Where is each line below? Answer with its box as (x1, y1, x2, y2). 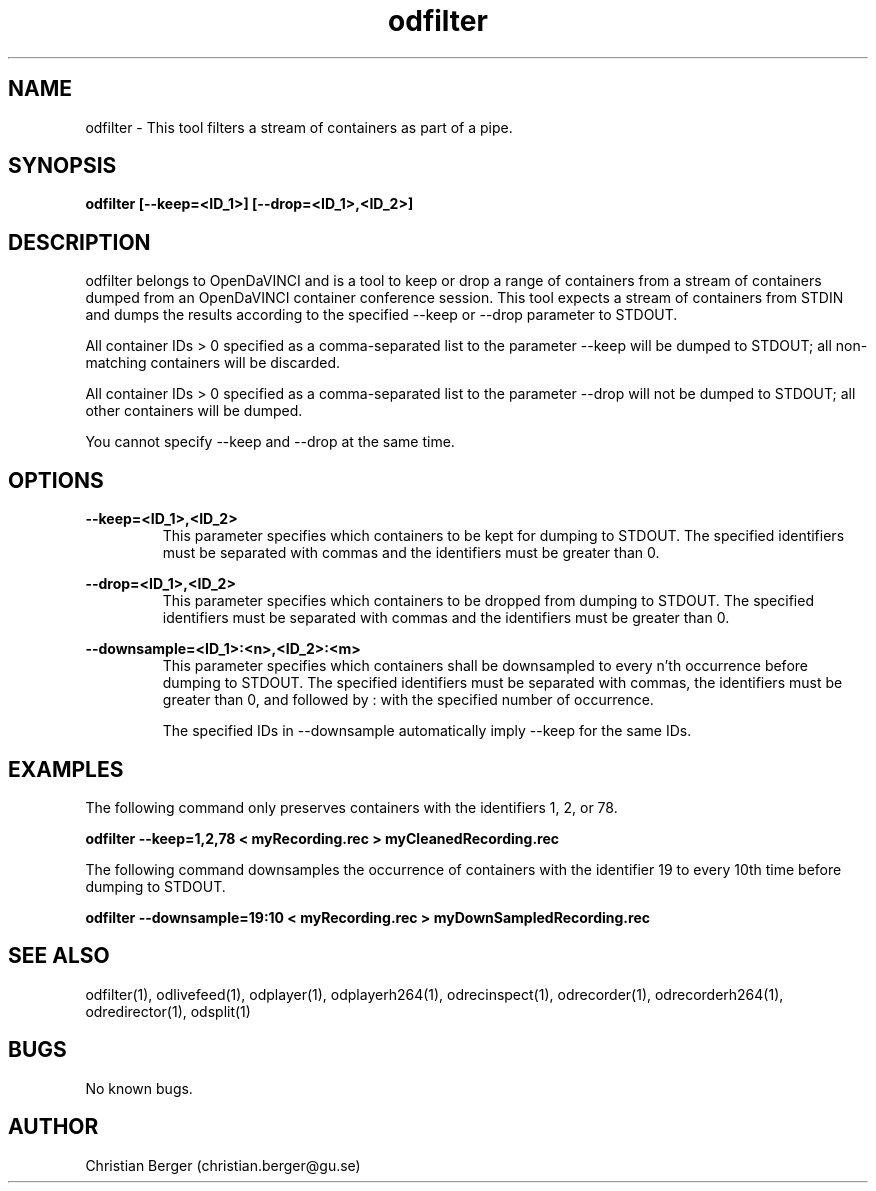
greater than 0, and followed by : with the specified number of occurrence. (162, 691, 654, 709)
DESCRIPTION (8, 229, 151, 255)
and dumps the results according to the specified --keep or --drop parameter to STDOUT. (85, 306, 678, 324)
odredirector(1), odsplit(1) (85, 1002, 251, 1020)
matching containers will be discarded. (85, 354, 340, 372)
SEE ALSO (8, 943, 110, 969)
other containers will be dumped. (85, 402, 303, 420)
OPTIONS (8, 467, 104, 493)
